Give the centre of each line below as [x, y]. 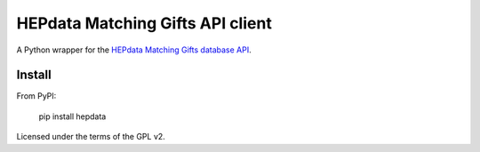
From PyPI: [36, 96]
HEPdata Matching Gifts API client [144, 23]
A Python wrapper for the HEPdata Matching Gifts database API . [134, 50]
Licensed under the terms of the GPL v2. [91, 137]
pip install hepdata [72, 116]
